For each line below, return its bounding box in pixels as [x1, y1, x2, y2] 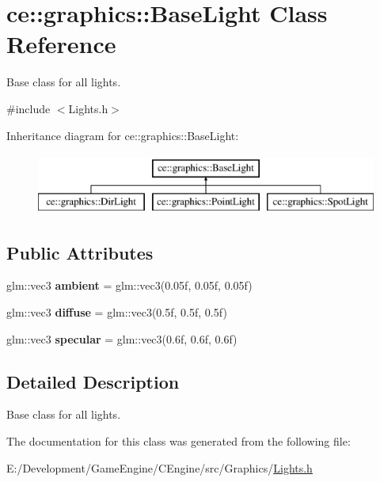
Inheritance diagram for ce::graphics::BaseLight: [6, 127, 239, 143]
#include [6, 100, 51, 116]
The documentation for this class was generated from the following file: [6, 433, 351, 450]
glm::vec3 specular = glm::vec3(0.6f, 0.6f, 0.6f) [6, 330, 237, 347]
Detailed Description [6, 369, 180, 393]
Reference [6, 28, 116, 60]
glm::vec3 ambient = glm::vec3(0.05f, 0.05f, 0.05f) [6, 277, 253, 294]
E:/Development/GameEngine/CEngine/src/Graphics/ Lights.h [6, 459, 313, 476]
